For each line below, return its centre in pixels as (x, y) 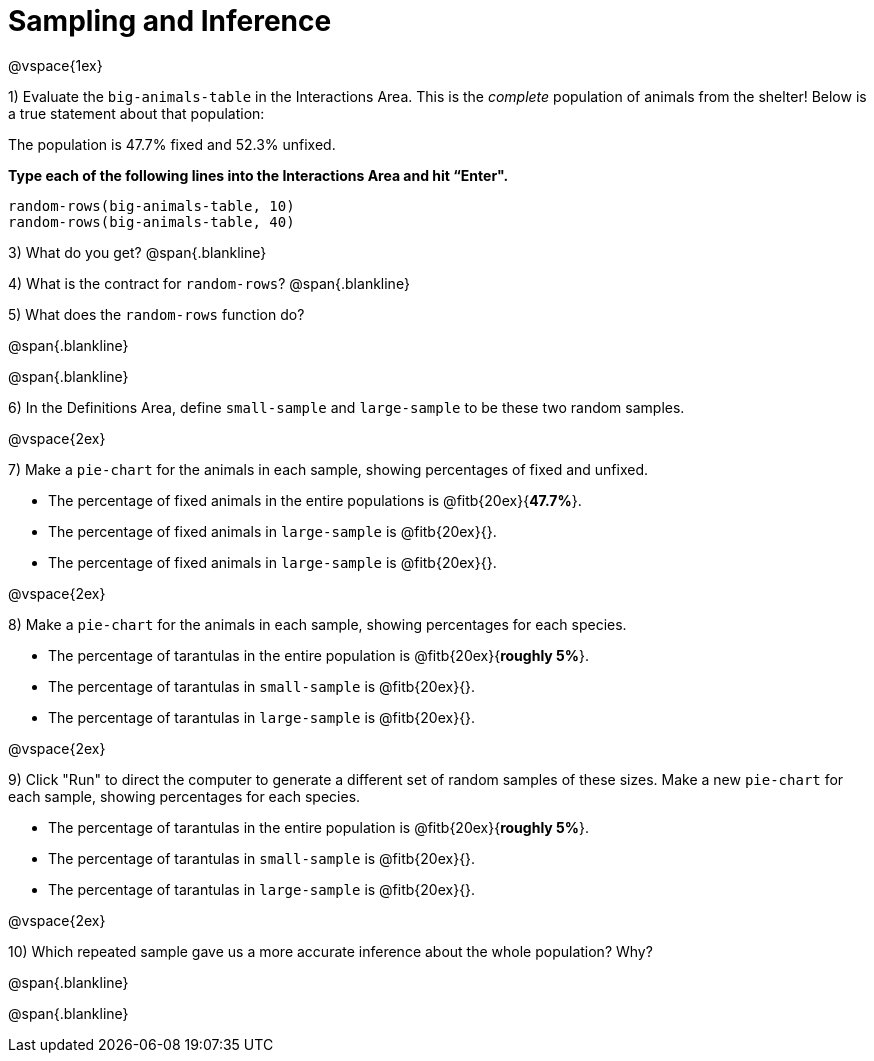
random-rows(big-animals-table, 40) (151, 221)
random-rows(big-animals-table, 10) (151, 205)
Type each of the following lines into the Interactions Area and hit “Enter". (258, 175)
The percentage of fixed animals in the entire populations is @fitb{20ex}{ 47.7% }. (315, 500)
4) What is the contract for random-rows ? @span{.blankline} (209, 283)
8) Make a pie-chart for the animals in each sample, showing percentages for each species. (317, 624)
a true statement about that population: (136, 113)
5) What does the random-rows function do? (156, 314)
